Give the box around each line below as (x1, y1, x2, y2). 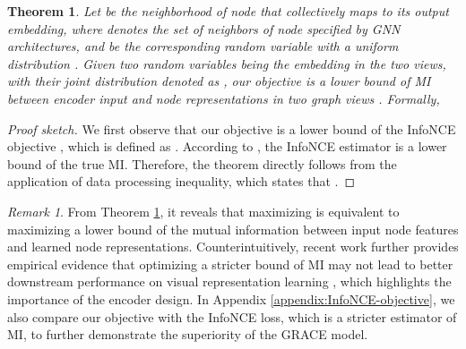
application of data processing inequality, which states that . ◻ (7, 172, 356, 191)
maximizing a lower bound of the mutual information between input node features (7, 219, 459, 238)
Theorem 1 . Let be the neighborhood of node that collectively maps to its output (7, 2, 449, 20)
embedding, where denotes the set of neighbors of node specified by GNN (7, 19, 401, 38)
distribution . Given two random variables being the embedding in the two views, (7, 54, 446, 72)
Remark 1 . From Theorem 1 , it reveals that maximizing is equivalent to (7, 201, 400, 220)
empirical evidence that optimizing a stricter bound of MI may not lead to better (7, 254, 453, 273)
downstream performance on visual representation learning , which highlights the (7, 272, 452, 291)
